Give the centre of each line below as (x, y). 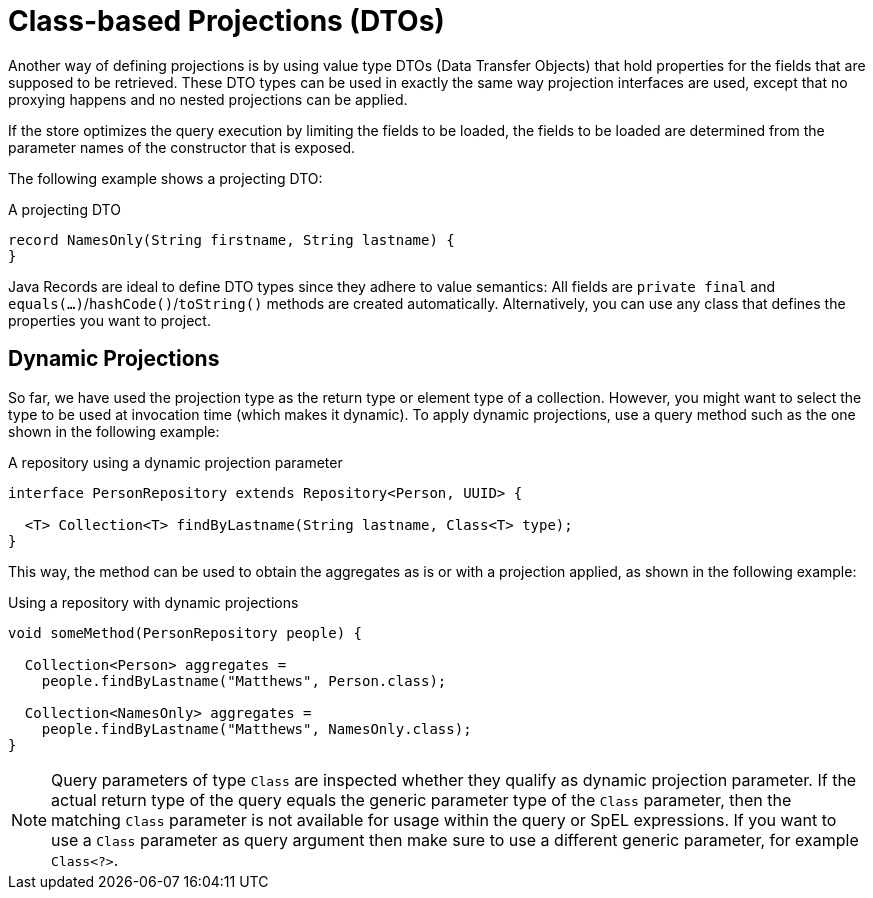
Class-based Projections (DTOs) (226, 21)
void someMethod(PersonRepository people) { (185, 632)
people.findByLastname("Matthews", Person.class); (244, 680)
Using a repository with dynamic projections (153, 602)
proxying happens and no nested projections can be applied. (208, 99)
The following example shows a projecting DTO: (165, 178)
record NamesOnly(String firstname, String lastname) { (231, 239)
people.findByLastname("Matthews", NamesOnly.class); (256, 728)
